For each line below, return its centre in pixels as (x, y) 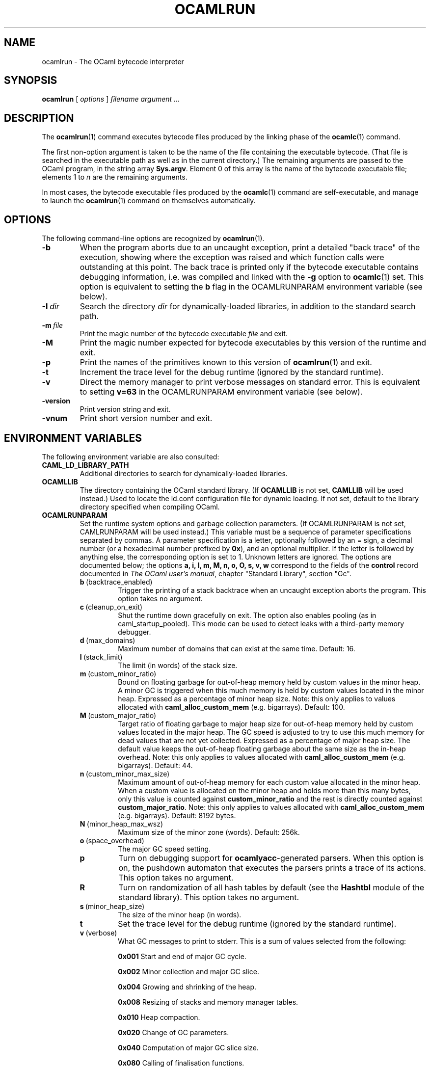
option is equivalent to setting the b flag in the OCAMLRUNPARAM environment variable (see (251, 287)
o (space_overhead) (112, 840)
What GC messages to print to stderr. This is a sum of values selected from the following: (262, 941)
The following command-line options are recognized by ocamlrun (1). (153, 239)
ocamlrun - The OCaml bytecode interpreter (113, 61)
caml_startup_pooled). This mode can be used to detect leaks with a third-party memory (261, 623)
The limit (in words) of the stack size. (178, 665)
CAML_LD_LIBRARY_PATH (85, 465)
